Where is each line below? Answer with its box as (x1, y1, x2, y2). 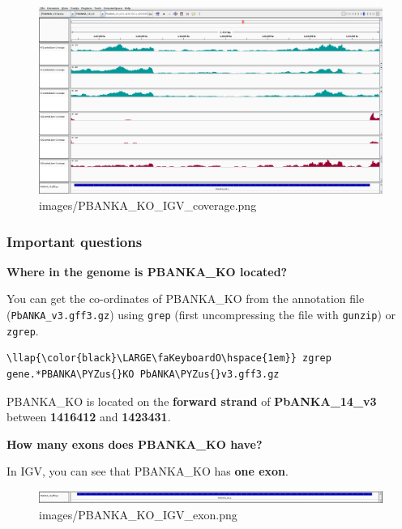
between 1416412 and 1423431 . (6, 408, 171, 425)
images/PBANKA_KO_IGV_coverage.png (39, 197, 257, 214)
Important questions (6, 231, 143, 251)
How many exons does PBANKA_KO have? (6, 435, 263, 452)
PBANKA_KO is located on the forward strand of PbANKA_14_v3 (6, 392, 377, 409)
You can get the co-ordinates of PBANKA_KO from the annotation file (6, 290, 365, 307)
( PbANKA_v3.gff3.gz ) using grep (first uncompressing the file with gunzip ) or (6, 306, 396, 323)
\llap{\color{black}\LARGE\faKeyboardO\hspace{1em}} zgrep (6, 352, 331, 365)
